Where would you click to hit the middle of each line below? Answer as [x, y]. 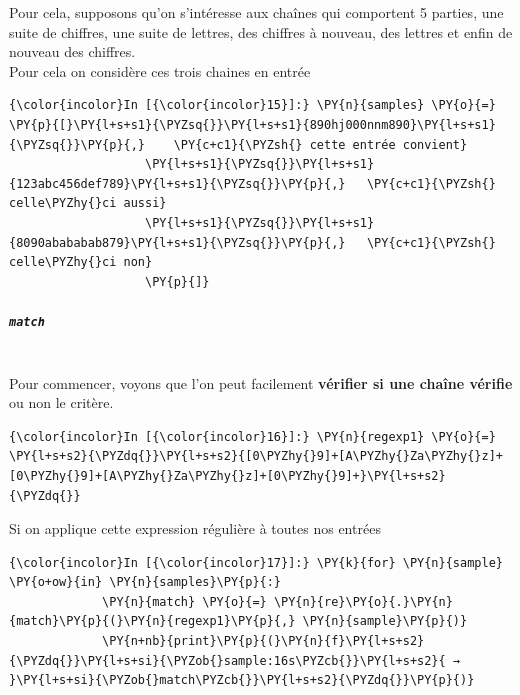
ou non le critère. [61, 402]
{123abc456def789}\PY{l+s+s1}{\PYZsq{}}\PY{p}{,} [177, 183]
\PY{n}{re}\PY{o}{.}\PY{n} [363, 601]
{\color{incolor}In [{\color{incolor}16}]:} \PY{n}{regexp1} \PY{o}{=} [252, 436]
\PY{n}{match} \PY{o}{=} [184, 601]
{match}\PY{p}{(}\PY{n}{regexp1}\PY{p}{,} [152, 621]
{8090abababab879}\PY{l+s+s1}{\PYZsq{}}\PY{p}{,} [177, 242]
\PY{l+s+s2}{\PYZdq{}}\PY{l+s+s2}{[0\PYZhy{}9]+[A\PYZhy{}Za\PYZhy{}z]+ [256, 456]
